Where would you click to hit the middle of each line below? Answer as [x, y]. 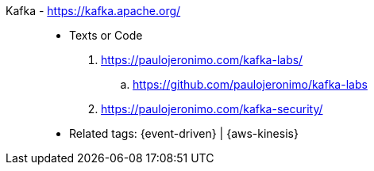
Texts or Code [106, 35]
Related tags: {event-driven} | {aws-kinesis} [184, 133]
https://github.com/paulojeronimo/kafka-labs [250, 84]
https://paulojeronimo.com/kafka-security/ [212, 109]
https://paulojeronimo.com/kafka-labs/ [202, 60]
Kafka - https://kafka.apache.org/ [93, 11]
